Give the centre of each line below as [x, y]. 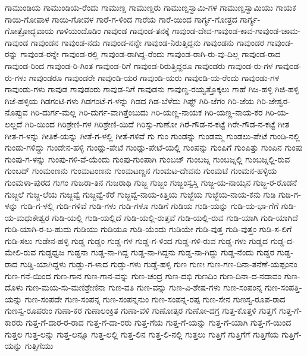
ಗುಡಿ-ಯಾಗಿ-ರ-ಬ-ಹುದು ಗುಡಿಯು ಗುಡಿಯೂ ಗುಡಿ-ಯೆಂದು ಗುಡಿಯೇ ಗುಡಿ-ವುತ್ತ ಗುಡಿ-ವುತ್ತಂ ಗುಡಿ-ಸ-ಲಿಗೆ [148, 229]
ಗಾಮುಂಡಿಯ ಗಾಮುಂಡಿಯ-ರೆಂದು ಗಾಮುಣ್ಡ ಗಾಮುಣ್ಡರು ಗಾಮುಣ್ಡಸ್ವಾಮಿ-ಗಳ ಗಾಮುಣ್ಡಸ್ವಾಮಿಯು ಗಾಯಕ [151, 7]
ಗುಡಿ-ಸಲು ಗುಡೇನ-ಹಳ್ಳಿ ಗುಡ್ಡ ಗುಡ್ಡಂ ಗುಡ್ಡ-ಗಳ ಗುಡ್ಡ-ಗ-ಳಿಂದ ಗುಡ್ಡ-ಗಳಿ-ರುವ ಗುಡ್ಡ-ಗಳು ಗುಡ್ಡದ [137, 240]
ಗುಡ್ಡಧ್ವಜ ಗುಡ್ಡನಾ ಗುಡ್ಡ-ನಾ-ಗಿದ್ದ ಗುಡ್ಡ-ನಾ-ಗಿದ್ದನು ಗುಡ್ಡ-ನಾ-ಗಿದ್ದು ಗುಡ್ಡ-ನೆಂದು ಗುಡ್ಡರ [156, 252]
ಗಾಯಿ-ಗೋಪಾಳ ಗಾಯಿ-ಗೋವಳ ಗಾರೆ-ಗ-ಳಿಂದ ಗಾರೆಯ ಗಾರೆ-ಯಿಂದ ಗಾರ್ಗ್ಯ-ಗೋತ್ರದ [121, 19]
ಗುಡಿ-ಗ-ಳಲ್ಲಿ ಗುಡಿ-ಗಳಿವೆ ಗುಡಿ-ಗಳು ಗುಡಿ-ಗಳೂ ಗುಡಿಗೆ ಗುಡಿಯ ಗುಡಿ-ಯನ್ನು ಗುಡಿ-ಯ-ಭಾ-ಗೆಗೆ [150, 206]
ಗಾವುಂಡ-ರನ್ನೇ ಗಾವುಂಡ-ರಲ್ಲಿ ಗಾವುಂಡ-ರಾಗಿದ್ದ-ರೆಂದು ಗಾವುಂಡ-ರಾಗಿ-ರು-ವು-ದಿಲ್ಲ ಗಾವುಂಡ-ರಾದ [151, 54]
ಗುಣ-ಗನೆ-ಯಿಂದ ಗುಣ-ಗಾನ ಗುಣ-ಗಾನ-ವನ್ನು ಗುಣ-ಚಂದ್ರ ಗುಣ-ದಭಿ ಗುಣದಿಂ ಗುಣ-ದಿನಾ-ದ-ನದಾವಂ [143, 275]
